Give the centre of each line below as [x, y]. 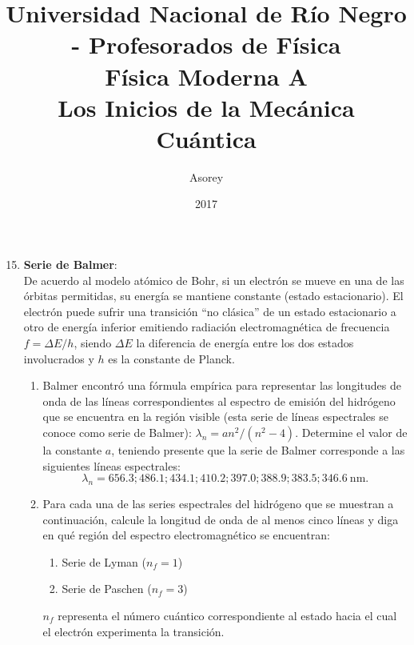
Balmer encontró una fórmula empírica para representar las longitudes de [222, 385]
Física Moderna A [206, 76]
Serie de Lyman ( [104, 561]
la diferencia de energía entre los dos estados [245, 343]
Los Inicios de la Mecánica [206, 107]
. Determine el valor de [351, 432]
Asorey [206, 176]
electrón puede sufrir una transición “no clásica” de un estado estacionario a [210, 311]
